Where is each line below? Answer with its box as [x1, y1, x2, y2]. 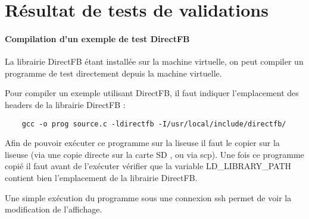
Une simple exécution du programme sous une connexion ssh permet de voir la [5, 191, 292, 204]
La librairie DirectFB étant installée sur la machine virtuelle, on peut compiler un [5, 55, 304, 68]
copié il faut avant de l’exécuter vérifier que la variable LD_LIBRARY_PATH [5, 160, 292, 172]
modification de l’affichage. [5, 203, 102, 215]
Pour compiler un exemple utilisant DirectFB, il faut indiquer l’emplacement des [5, 87, 299, 99]
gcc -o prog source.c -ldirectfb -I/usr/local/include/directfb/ [21, 119, 286, 128]
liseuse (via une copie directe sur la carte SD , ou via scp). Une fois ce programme [5, 148, 304, 160]
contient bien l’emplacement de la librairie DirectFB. [5, 171, 198, 183]
